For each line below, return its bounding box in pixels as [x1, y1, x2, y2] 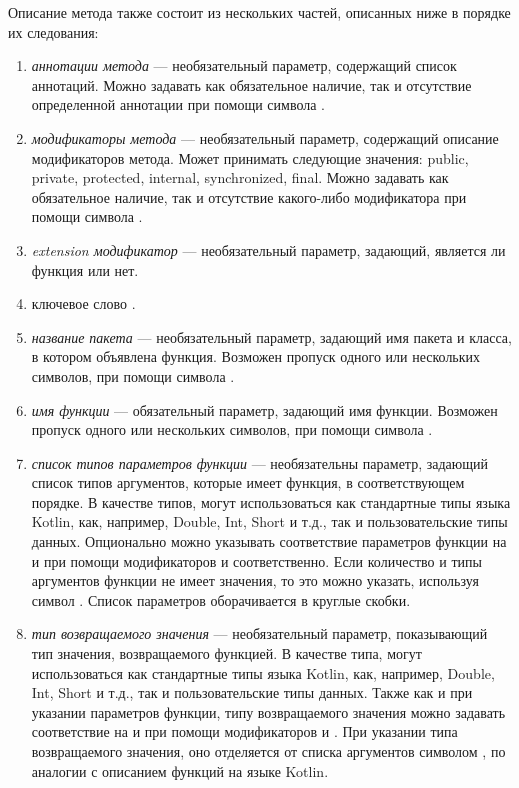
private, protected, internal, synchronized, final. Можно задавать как [31, 167, 449, 188]
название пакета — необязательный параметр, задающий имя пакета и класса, [31, 326, 512, 347]
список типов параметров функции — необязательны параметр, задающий [31, 452, 489, 473]
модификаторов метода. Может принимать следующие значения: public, [31, 147, 469, 168]
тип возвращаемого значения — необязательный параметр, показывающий [31, 623, 488, 644]
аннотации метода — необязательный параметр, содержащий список [31, 55, 457, 76]
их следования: [8, 21, 99, 42]
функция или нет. [31, 259, 139, 280]
